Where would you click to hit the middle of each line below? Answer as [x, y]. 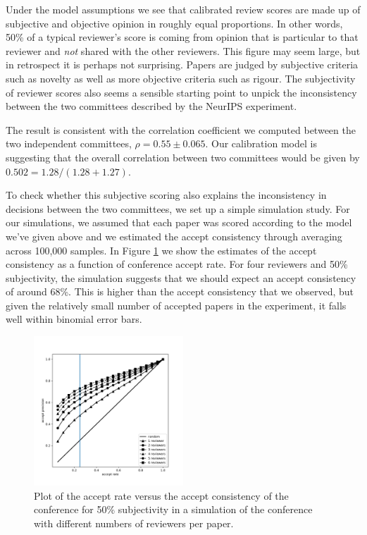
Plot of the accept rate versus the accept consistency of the [161, 495]
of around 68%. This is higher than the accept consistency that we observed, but [180, 291]
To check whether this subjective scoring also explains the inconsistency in [166, 195]
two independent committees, [69, 143]
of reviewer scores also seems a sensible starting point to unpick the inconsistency [181, 92]
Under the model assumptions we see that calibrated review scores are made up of [183, 9]
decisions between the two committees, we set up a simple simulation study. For [178, 208]
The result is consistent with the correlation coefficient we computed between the [181, 129]
